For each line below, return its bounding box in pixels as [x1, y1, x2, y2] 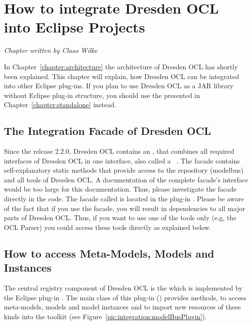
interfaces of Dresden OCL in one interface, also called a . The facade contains [4, 155, 240, 165]
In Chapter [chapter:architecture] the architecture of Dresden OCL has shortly [4, 61, 238, 71]
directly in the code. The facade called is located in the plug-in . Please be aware [4, 194, 244, 204]
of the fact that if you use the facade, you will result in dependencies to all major [4, 203, 245, 213]
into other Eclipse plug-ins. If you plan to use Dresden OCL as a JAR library [4, 81, 234, 91]
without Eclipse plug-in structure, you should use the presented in [4, 90, 200, 100]
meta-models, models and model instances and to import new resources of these [4, 302, 241, 312]
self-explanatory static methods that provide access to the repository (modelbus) [4, 165, 244, 175]
